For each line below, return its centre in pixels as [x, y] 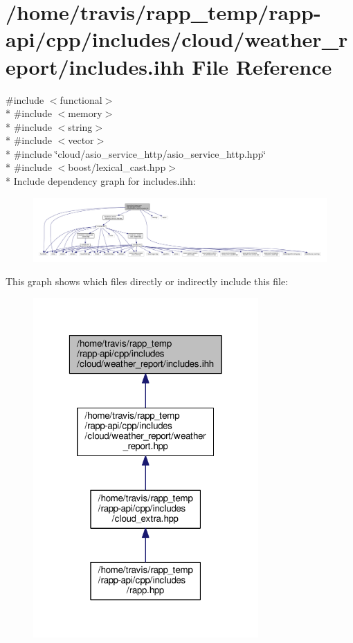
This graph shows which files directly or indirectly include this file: [147, 281]
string [80, 126]
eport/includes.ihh [95, 66]
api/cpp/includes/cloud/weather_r [177, 39]
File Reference [262, 66]
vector [81, 140]
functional [81, 99]
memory [85, 113]
